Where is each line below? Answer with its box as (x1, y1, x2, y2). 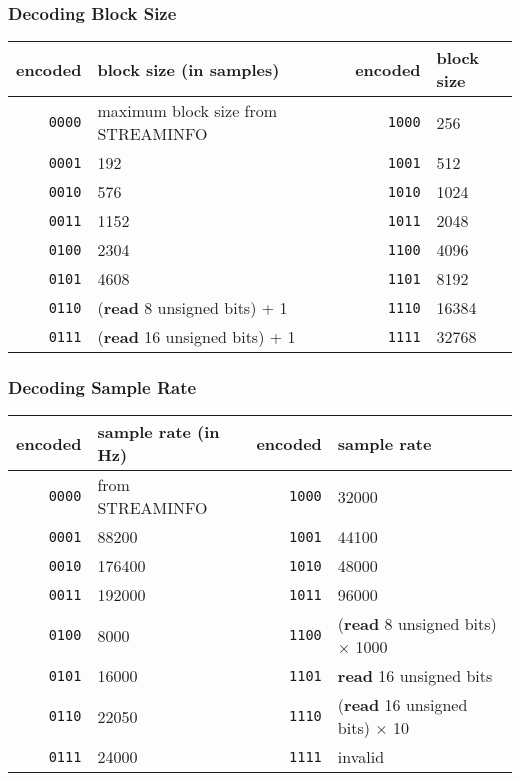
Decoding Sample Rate (8, 375, 197, 400)
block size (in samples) (97, 57, 280, 81)
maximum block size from (97, 99, 278, 123)
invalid (337, 745, 385, 769)
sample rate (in (97, 420, 220, 444)
